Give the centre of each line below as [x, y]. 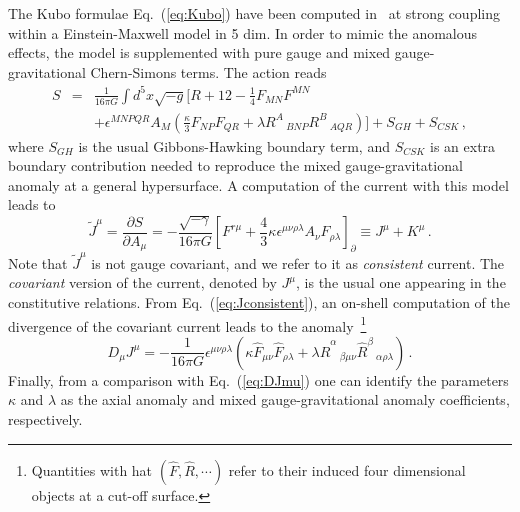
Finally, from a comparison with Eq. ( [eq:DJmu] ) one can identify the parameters [258, 379]
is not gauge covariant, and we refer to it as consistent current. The [298, 262]
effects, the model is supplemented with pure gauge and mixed [199, 52]
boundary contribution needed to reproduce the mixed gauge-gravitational [235, 165]
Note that [38, 262]
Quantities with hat [92, 469]
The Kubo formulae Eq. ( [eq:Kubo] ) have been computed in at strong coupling [254, 13]
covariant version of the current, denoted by [142, 282]
